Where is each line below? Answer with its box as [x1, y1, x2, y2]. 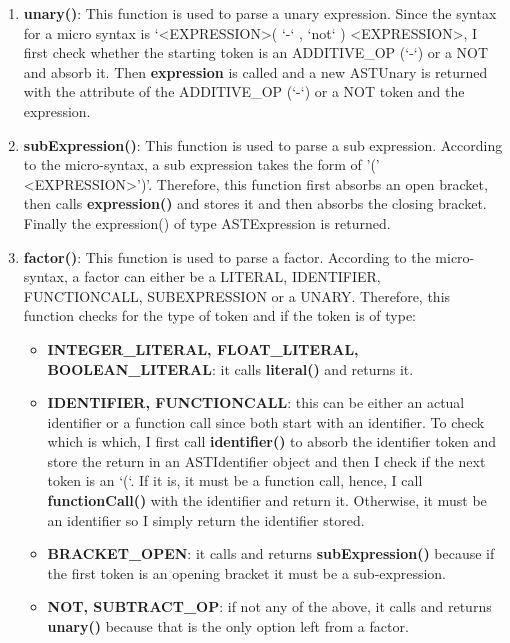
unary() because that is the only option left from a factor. [47, 616, 409, 637]
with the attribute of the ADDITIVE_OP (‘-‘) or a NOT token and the [23, 81, 465, 102]
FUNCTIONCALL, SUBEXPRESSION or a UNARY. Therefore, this [23, 285, 451, 306]
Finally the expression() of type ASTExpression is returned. [23, 212, 391, 233]
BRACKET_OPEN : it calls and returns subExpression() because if [47, 543, 495, 564]
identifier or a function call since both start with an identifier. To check [47, 411, 485, 432]
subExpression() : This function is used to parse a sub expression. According [23, 134, 503, 155]
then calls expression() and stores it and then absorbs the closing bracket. [23, 193, 487, 214]
